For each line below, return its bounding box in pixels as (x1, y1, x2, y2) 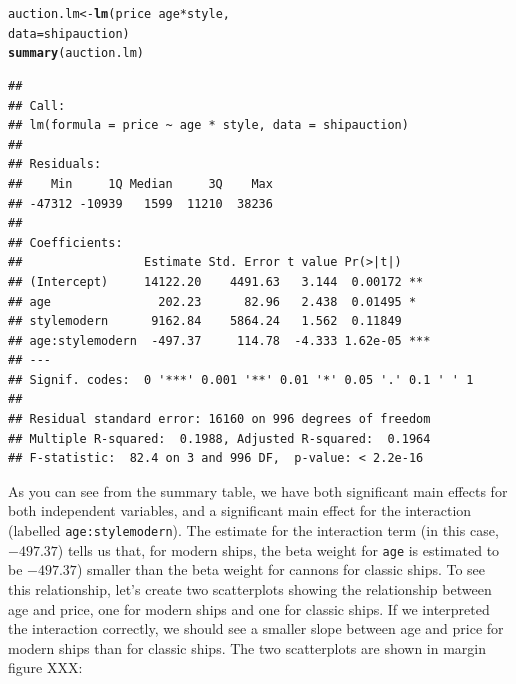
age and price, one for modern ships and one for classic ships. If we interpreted (8, 598, 490, 619)
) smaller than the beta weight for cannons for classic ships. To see (76, 559, 486, 580)
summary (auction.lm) (8, 46, 145, 61)
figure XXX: (8, 657, 83, 678)
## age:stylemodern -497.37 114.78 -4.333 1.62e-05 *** (8, 333, 431, 348)
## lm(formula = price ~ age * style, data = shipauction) (8, 118, 409, 133)
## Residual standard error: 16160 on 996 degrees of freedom (8, 412, 431, 427)
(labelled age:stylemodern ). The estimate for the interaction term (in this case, (8, 520, 499, 541)
